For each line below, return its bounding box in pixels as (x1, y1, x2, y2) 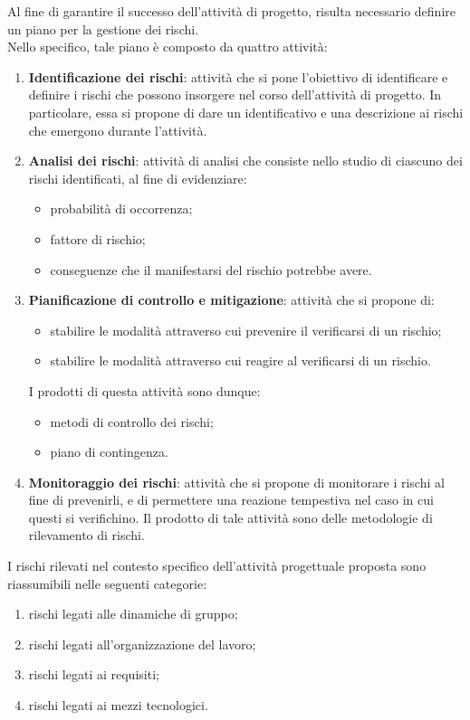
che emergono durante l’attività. (28, 120, 207, 139)
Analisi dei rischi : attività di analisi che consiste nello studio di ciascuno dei (28, 151, 463, 170)
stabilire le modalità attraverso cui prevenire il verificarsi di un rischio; (50, 320, 442, 339)
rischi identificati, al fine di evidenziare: (28, 168, 247, 187)
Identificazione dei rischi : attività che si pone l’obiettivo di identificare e (28, 67, 448, 86)
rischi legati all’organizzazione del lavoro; (28, 634, 256, 653)
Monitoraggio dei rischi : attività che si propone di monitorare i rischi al (28, 472, 445, 491)
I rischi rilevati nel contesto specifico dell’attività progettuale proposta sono (7, 556, 427, 575)
